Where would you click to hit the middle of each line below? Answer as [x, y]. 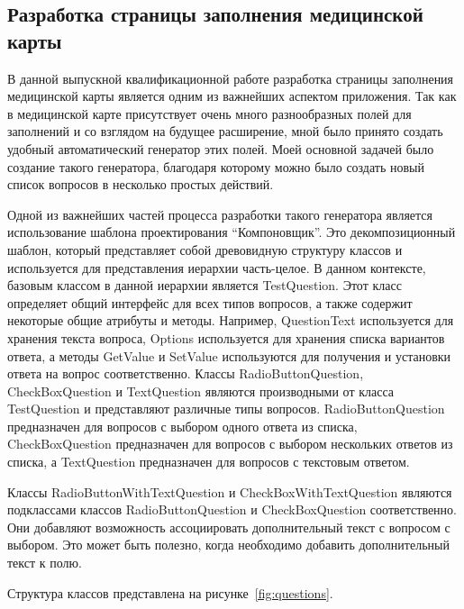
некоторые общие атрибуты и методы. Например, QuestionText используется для [231, 320]
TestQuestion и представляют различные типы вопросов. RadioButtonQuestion [226, 409]
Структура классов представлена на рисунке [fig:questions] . [170, 592]
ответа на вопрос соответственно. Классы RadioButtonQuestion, [186, 373]
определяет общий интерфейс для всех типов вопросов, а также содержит [210, 302]
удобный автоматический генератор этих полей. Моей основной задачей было [221, 148]
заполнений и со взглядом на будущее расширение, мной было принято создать [225, 131]
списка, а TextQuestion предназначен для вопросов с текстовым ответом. [209, 462]
